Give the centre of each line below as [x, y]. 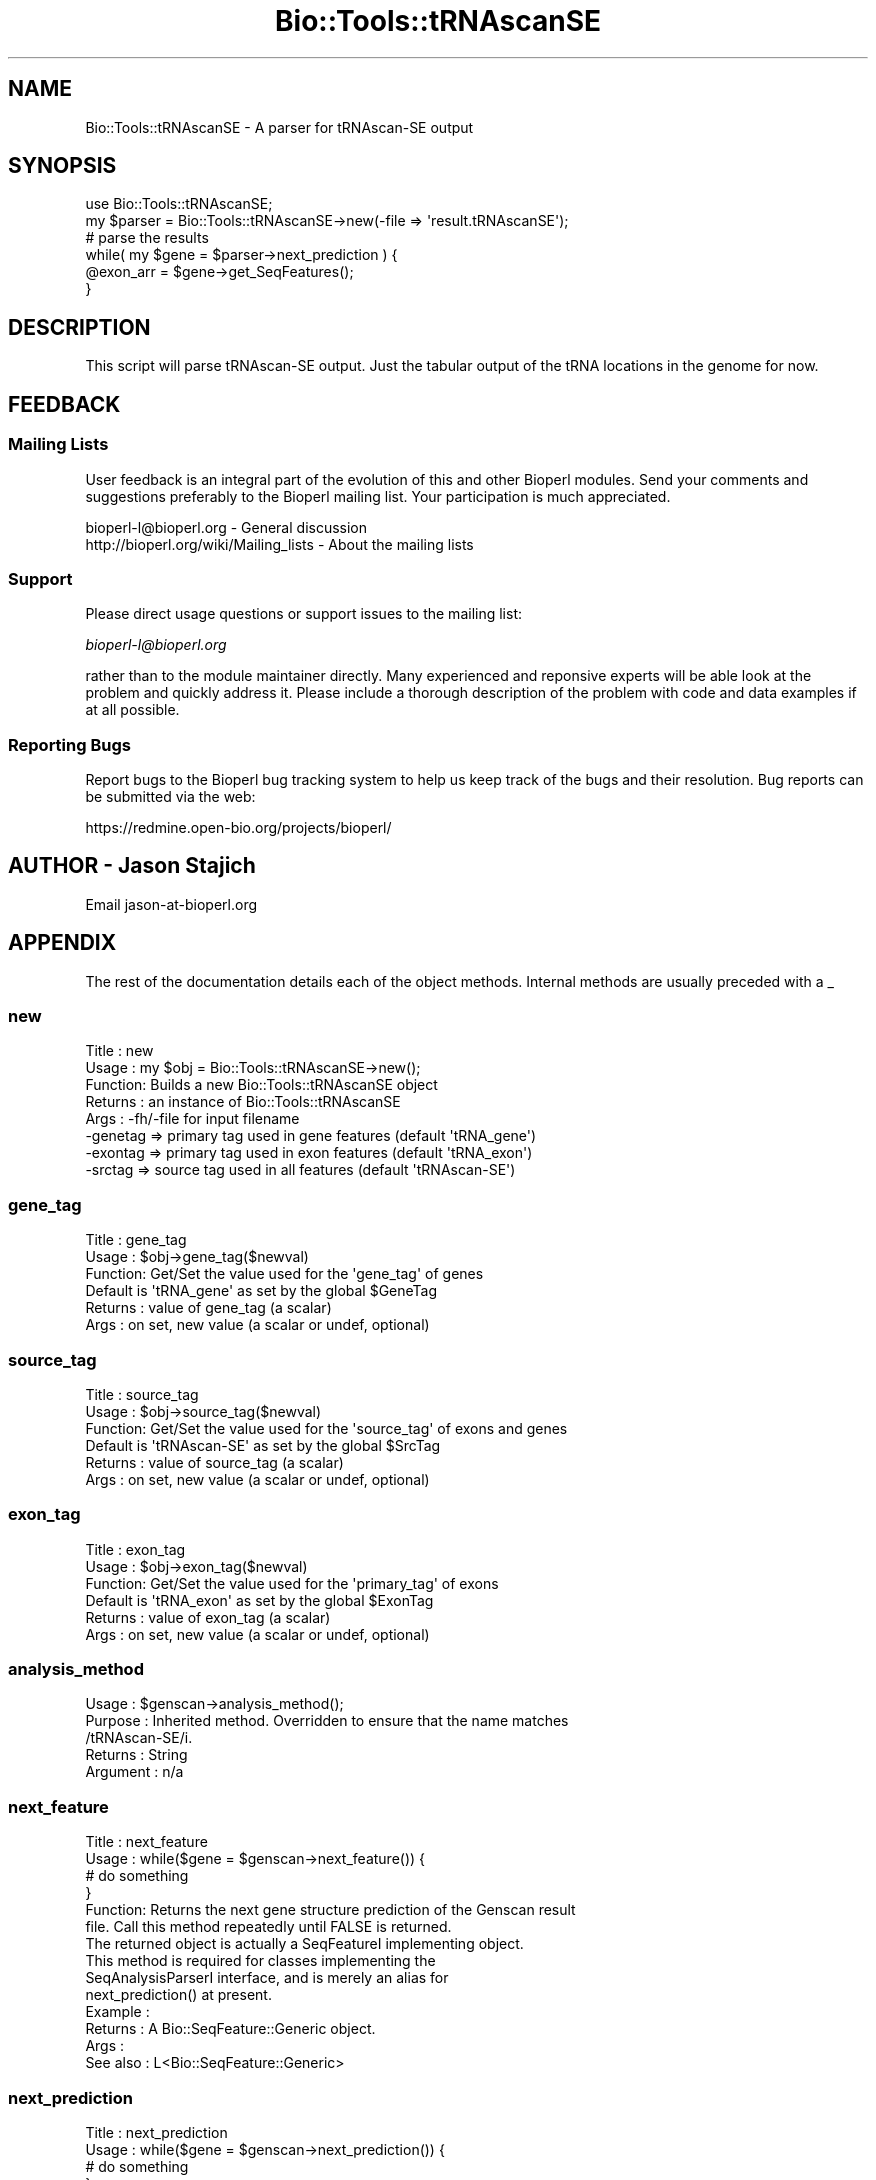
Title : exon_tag [135, 1549]
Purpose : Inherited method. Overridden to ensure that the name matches [327, 1721]
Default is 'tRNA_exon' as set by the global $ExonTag [259, 1600]
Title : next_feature [146, 1842]
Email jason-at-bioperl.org [171, 904]
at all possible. [132, 710]
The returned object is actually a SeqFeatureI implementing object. [304, 1944]
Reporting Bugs [69, 744]
